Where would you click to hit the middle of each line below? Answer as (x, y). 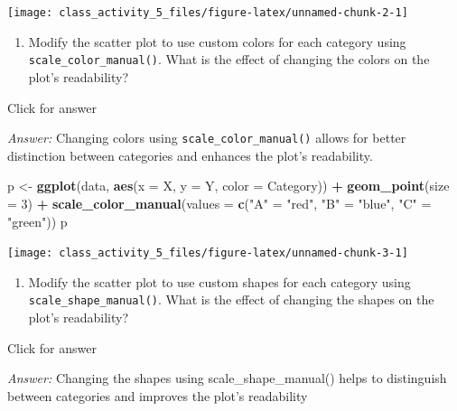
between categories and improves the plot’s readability (158, 395)
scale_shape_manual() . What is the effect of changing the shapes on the (231, 299)
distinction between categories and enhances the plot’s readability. (190, 155)
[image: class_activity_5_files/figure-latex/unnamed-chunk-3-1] (208, 253)
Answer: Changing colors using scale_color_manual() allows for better (207, 138)
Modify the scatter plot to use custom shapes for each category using (219, 281)
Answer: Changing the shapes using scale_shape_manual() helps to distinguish (227, 378)
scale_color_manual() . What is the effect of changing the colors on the (229, 59)
